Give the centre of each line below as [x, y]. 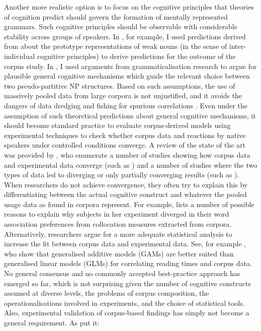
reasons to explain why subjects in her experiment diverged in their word [117, 214]
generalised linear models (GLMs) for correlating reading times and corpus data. [128, 263]
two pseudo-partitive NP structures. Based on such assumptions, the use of [120, 85]
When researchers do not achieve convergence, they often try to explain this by [126, 184]
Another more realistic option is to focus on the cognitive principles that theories [129, 7]
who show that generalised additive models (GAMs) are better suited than [119, 253]
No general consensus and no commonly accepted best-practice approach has [122, 273]
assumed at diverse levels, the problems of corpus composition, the [107, 293]
